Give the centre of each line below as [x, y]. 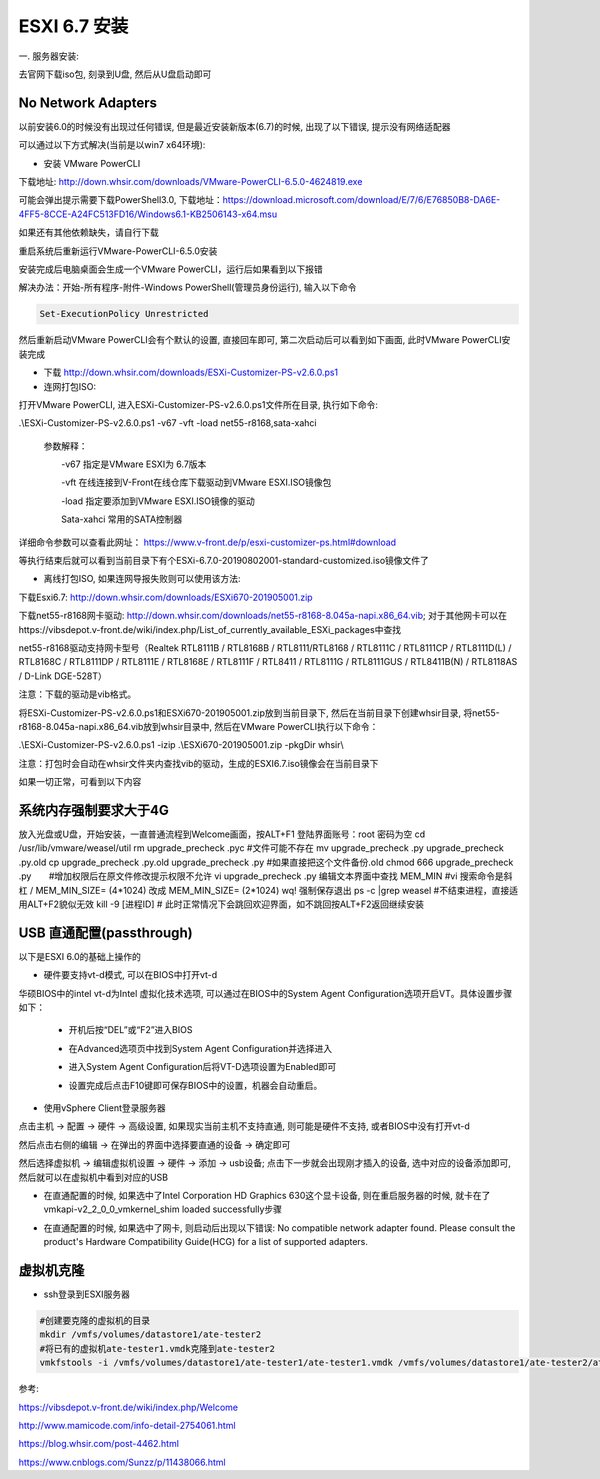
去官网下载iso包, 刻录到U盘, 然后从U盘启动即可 [115, 74]
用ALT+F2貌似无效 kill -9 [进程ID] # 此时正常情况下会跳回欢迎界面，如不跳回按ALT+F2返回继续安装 [221, 904]
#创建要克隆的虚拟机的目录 [95, 1320]
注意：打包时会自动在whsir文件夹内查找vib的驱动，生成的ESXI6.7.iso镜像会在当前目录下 [198, 763]
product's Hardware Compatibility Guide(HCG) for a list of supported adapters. [206, 1242]
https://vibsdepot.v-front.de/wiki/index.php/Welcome [128, 1407]
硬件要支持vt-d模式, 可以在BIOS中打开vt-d [130, 975]
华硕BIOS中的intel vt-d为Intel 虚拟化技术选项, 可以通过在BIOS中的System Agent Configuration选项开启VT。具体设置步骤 [265, 993]
